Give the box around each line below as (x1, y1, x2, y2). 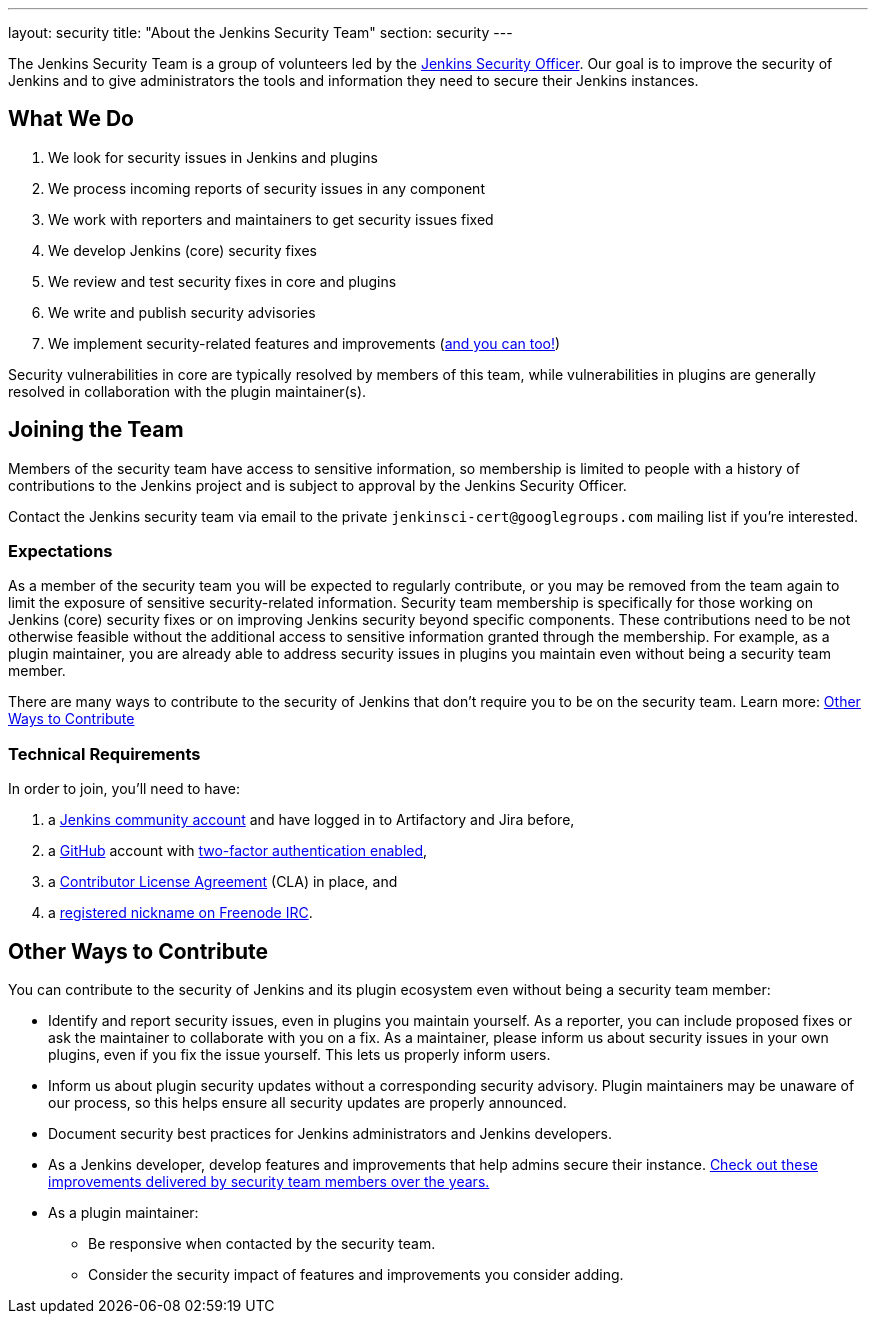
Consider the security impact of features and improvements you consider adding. (88, 1266, 624, 1284)
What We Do (8, 106, 134, 132)
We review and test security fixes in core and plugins (48, 272, 397, 290)
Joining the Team (8, 417, 184, 443)
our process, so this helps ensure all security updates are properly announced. (48, 1094, 567, 1112)
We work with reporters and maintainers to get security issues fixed (48, 210, 494, 228)
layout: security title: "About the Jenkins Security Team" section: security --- (8, 24, 513, 41)
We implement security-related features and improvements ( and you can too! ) (48, 334, 561, 352)
